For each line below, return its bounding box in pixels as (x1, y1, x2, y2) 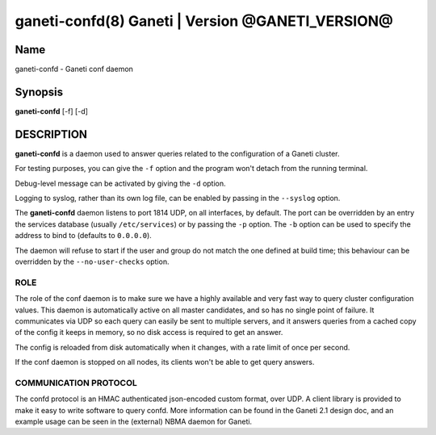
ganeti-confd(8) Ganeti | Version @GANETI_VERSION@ (15, 12, 393, 30)
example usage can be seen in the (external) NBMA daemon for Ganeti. (15, 416, 253, 427)
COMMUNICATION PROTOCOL (15, 377, 137, 388)
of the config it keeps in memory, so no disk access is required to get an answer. (15, 328, 283, 337)
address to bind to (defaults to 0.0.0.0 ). (15, 231, 153, 241)
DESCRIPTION (15, 128, 88, 141)
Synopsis (15, 85, 64, 98)
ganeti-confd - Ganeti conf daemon (15, 65, 133, 74)
